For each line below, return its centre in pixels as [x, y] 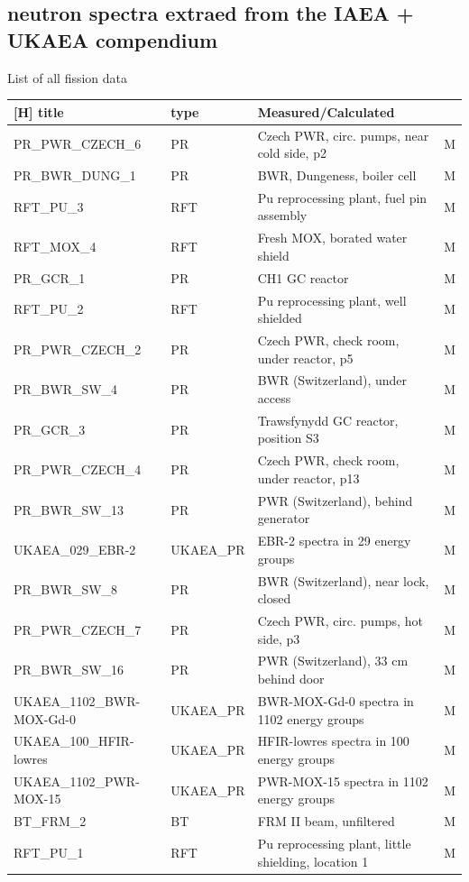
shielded [280, 318]
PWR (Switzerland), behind [335, 500]
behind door [291, 679]
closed [274, 598]
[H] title [39, 111]
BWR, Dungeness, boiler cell [337, 175]
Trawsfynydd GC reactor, [328, 420]
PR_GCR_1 [50, 277]
